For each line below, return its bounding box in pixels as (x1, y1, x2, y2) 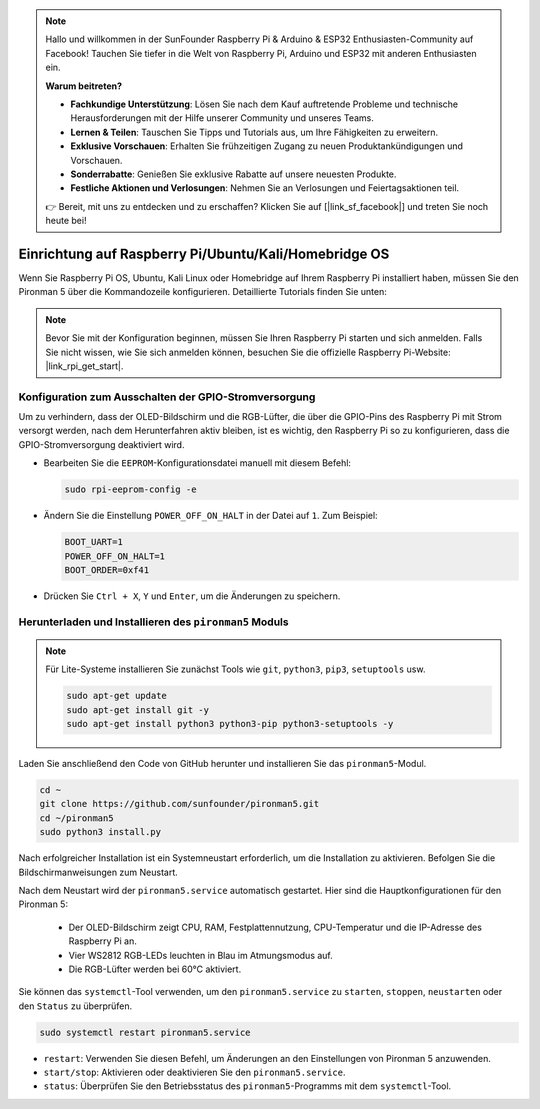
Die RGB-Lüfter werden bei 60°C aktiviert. (68, 963, 242, 975)
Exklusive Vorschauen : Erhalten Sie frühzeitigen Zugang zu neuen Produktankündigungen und (70, 140, 464, 152)
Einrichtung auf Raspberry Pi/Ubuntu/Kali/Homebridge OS (18, 245, 390, 262)
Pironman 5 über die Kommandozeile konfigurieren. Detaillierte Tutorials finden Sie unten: (18, 286, 387, 298)
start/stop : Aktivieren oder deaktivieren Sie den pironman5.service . (43, 1066, 346, 1079)
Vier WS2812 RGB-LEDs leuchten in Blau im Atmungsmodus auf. (68, 949, 334, 961)
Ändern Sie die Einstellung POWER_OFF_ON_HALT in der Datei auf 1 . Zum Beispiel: (43, 510, 379, 522)
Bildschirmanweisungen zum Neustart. (18, 866, 179, 878)
